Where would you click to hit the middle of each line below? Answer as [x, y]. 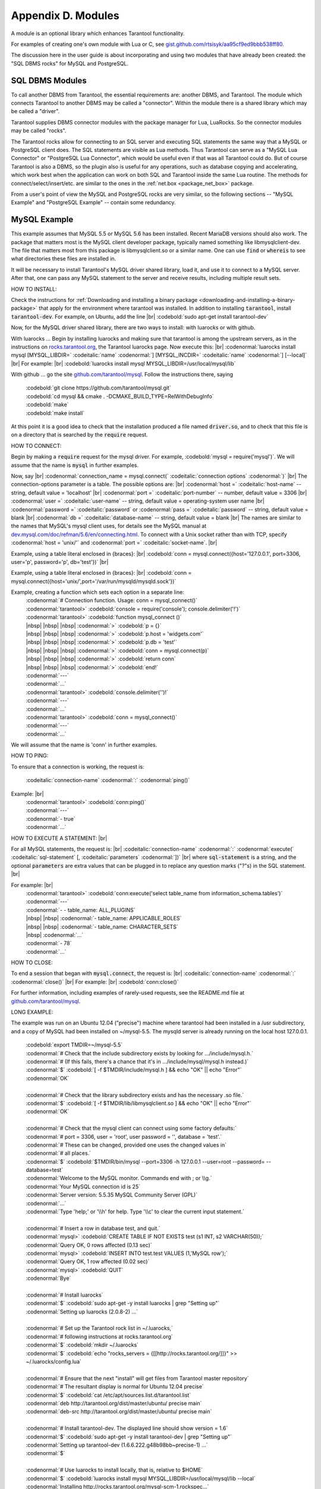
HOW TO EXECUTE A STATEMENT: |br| [59, 838]
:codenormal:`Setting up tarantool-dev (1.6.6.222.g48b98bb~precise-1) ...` [117, 1445]
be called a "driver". [35, 111]
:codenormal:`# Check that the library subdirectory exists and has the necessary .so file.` [135, 1095]
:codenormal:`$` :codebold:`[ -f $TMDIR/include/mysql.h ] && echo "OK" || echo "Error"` [134, 1070]
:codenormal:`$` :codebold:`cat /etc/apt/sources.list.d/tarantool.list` [108, 1395]
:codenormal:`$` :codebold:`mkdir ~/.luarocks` [82, 1345]
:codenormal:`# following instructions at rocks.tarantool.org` [100, 1337]
